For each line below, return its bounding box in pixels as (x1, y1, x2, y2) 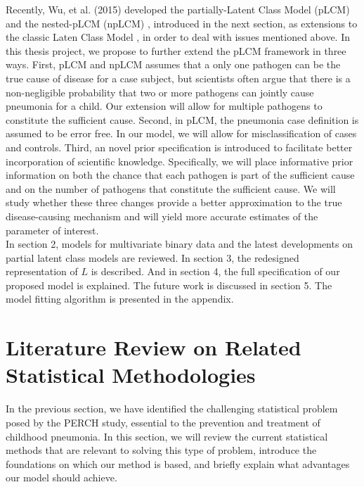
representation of (6, 264, 78, 279)
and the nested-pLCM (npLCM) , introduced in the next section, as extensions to (6, 15, 358, 30)
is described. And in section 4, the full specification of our (91, 264, 340, 279)
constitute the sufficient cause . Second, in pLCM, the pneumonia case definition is (6, 112, 359, 127)
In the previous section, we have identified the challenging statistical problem (6, 401, 338, 416)
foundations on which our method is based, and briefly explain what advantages (6, 456, 350, 471)
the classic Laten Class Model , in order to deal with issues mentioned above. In (6, 30, 350, 44)
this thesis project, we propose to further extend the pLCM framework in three (6, 43, 346, 58)
